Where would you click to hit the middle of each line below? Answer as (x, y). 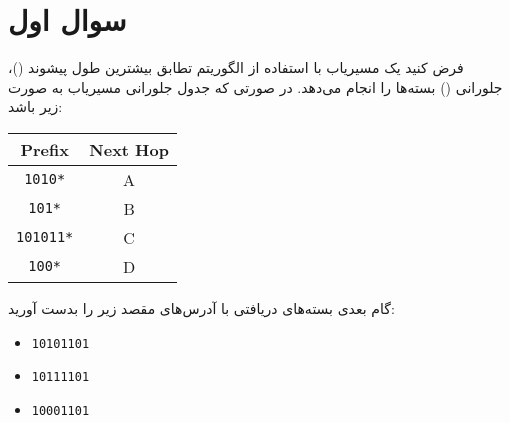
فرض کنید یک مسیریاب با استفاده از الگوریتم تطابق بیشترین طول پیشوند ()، (236, 67)
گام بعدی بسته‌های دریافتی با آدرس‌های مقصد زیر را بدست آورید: (201, 307)
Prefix (44, 149)
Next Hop (129, 149)
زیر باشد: (35, 106)
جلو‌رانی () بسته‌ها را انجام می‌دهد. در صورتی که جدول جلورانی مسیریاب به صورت (255, 86)
